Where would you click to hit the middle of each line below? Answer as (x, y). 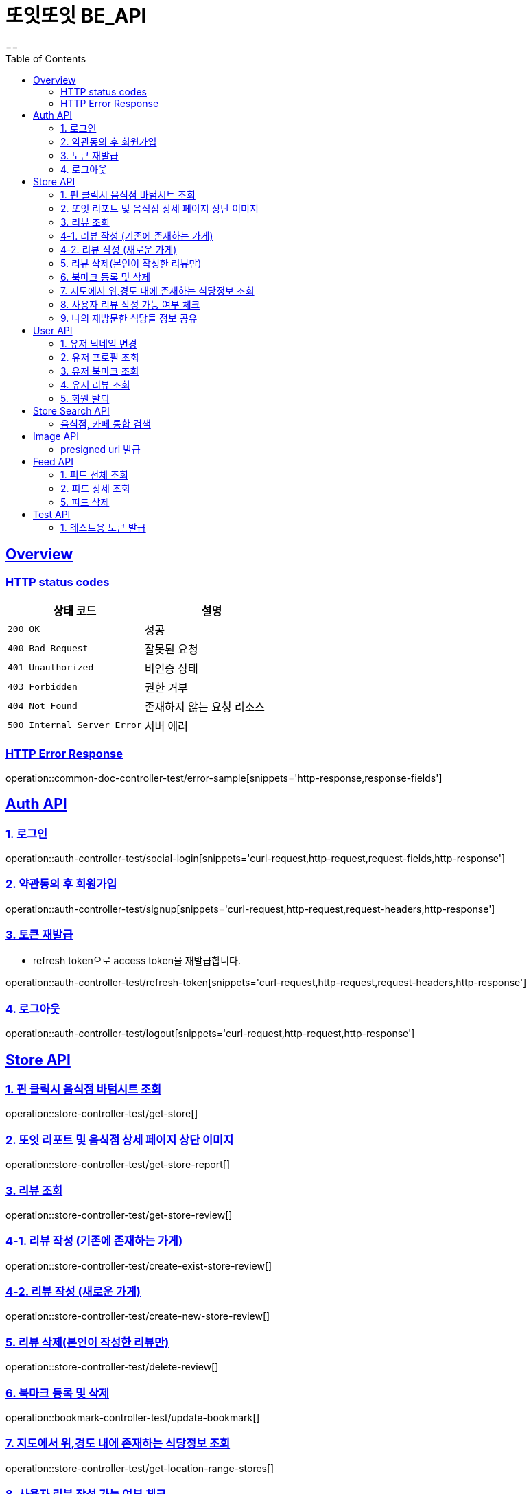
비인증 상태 (171, 668)
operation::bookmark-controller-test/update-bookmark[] (133, 1417)
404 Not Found (43, 706)
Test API (52, 514)
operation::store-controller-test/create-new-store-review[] (138, 1316)
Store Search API (71, 410)
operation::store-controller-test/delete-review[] (112, 1367)
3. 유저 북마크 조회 (100, 371)
